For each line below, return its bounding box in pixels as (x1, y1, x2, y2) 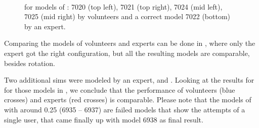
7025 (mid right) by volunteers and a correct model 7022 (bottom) (24, 11, 231, 22)
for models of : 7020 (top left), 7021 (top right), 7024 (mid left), (24, 1, 223, 12)
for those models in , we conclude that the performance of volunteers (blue (4, 84, 235, 95)
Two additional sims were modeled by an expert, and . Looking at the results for (4, 75, 254, 85)
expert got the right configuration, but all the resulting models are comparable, (4, 47, 250, 58)
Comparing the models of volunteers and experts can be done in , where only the (4, 38, 255, 48)
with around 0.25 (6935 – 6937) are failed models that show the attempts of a (4, 104, 245, 114)
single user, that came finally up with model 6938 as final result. (4, 114, 203, 124)
